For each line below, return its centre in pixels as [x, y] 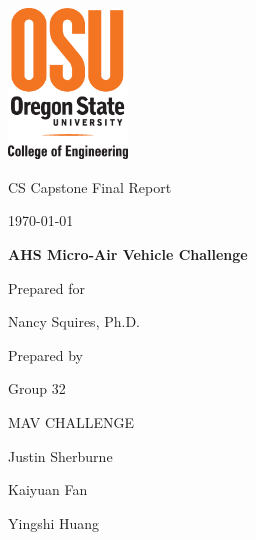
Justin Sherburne [60, 455]
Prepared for [46, 287]
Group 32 [37, 388]
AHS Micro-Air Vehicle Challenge [128, 253]
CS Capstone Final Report [90, 186]
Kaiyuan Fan [48, 489]
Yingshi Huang [54, 522]
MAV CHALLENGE [71, 421]
